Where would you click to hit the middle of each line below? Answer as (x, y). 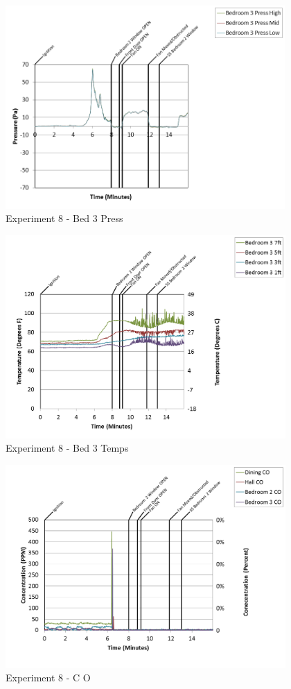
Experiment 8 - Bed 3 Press (64, 218)
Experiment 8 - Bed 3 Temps (67, 448)
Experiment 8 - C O (48, 678)
